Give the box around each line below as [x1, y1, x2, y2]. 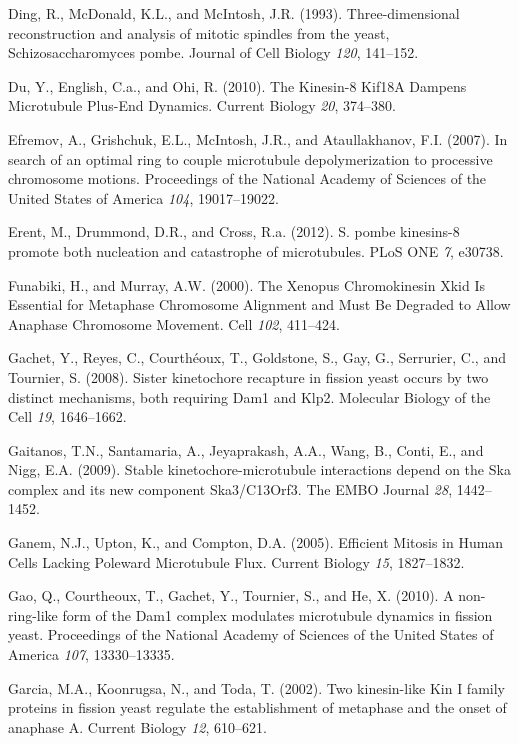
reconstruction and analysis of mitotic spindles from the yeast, [8, 22, 390, 43]
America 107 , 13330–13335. [8, 644, 175, 665]
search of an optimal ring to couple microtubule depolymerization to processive [8, 148, 493, 169]
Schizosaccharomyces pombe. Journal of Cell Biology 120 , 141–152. [8, 42, 419, 63]
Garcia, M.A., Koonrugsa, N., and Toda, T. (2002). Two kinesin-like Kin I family [8, 677, 505, 698]
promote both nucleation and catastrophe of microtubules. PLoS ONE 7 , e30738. [8, 240, 504, 261]
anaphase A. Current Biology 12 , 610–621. [8, 716, 267, 737]
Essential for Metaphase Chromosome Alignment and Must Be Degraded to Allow [8, 294, 511, 315]
